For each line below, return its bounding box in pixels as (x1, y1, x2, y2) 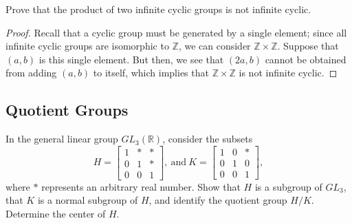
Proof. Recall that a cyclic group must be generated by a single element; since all (5, 25, 347, 39)
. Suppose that (277, 39, 339, 53)
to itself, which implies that (93, 65, 209, 80)
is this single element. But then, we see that (38, 52, 224, 66)
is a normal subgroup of (37, 193, 138, 207)
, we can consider (178, 39, 251, 53)
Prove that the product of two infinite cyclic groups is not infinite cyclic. (5, 2, 311, 16)
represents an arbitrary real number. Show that (41, 179, 241, 193)
